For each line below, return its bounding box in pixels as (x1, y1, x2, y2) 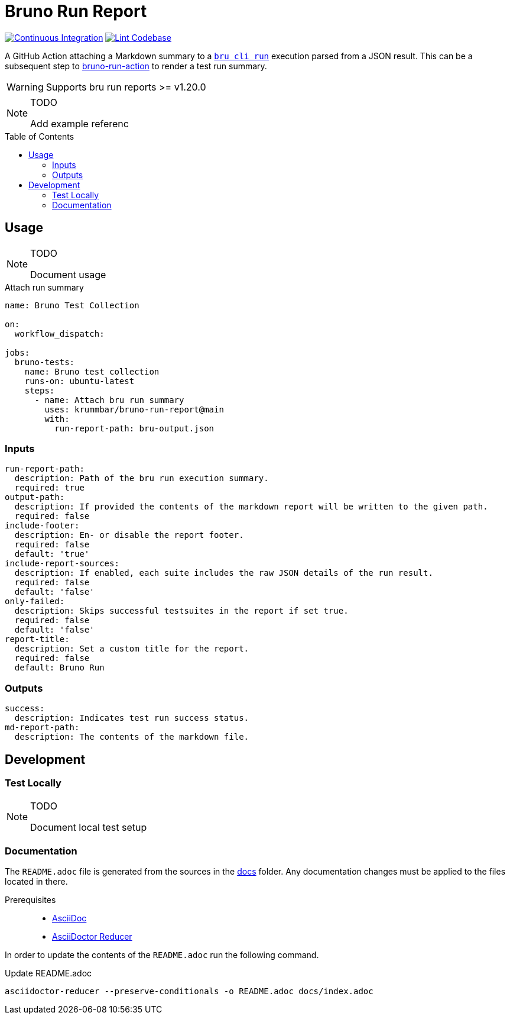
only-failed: (5, 596, 65, 607)
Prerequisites (5, 895, 56, 905)
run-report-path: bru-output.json (54, 423, 215, 433)
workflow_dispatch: (14, 328, 105, 338)
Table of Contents (5, 131, 74, 141)
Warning (7, 80, 44, 93)
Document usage (30, 268, 106, 280)
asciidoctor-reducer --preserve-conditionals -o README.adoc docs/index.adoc (5, 986, 373, 997)
